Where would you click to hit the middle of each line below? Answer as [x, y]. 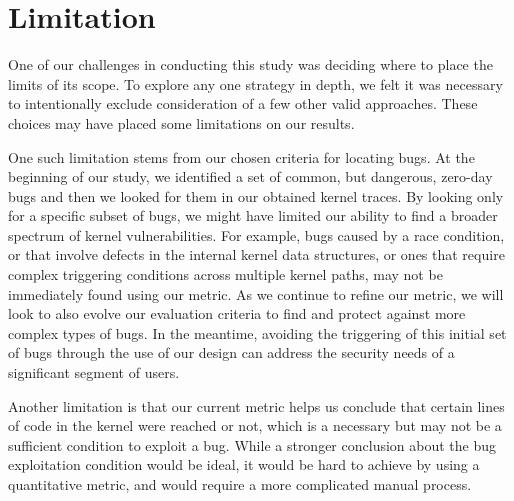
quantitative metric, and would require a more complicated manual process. [240, 484]
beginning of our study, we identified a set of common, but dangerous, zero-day [250, 176]
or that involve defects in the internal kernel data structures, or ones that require [256, 254]
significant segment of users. [94, 372]
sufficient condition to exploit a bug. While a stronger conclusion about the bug [252, 444]
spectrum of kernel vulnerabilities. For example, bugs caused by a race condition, [256, 234]
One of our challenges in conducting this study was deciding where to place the [250, 64]
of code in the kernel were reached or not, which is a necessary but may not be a [255, 425]
